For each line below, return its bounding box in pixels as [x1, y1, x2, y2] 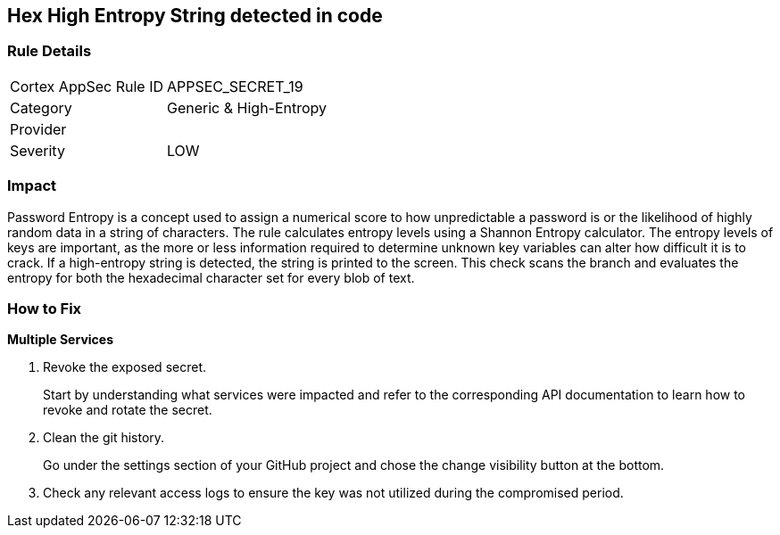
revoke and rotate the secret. [43, 402, 212, 418]
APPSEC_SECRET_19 [167, 77, 303, 95]
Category [10, 98, 72, 117]
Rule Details [7, 42, 92, 61]
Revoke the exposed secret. [43, 359, 206, 375]
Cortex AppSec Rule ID [10, 77, 164, 95]
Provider [10, 119, 67, 138]
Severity [10, 141, 65, 160]
